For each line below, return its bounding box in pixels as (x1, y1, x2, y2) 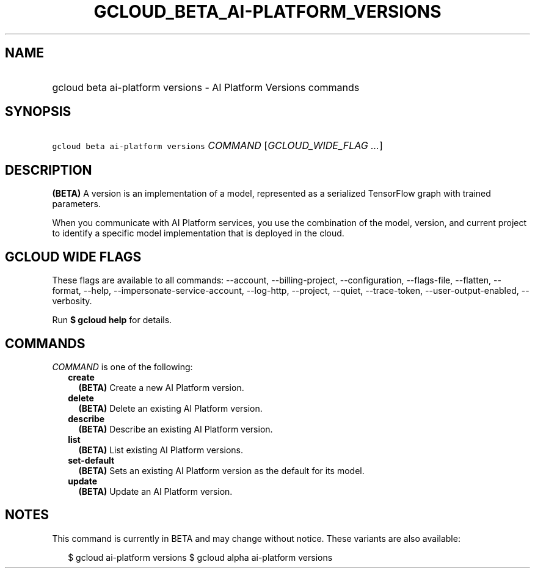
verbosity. (52, 296, 92, 307)
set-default (68, 454, 115, 465)
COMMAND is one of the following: (52, 361, 193, 372)
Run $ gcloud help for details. (52, 315, 172, 326)
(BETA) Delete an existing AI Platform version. (78, 403, 263, 414)
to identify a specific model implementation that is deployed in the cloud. (52, 228, 344, 239)
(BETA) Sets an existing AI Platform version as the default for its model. (78, 465, 365, 476)
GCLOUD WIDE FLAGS (5, 249, 142, 265)
